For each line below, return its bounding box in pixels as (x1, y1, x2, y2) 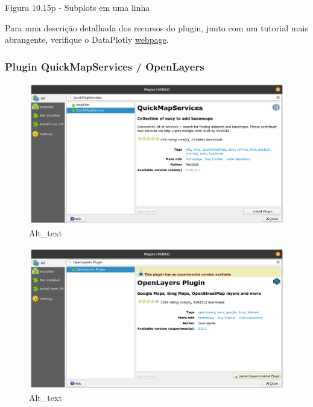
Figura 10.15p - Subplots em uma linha (5, 1, 150, 13)
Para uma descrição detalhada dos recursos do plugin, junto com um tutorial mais (5, 21, 308, 34)
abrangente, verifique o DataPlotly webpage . (5, 33, 169, 46)
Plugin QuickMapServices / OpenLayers (5, 58, 204, 74)
